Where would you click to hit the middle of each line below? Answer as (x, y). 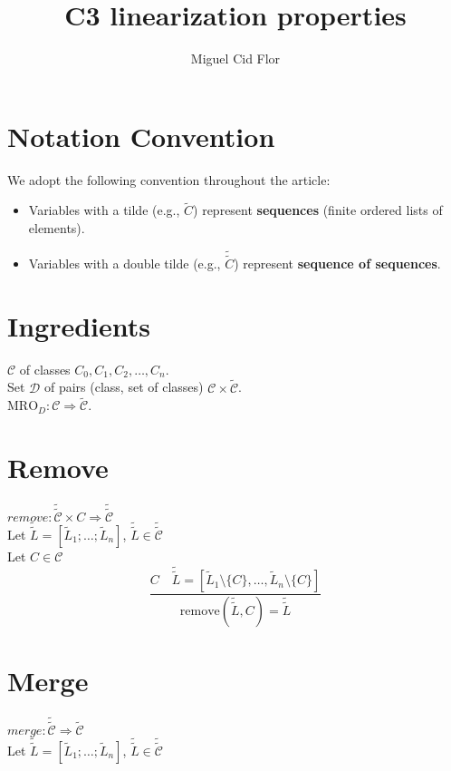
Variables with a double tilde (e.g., (125, 264)
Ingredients (79, 325)
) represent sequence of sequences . (337, 264)
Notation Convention (141, 136)
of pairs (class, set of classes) (124, 387)
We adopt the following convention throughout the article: (169, 179)
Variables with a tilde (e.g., (104, 210)
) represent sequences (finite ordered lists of (318, 210)
